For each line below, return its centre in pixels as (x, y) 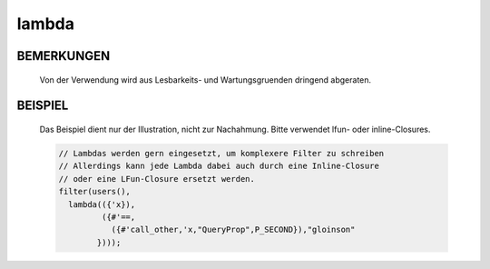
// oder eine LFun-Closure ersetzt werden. (157, 179)
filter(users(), (95, 192)
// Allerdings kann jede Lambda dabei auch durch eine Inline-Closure (219, 166)
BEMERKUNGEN (64, 56)
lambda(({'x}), (102, 204)
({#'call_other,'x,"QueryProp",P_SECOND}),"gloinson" (233, 230)
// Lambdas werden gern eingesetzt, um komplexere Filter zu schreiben (221, 153)
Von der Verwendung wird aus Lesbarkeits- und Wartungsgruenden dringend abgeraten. (206, 80)
